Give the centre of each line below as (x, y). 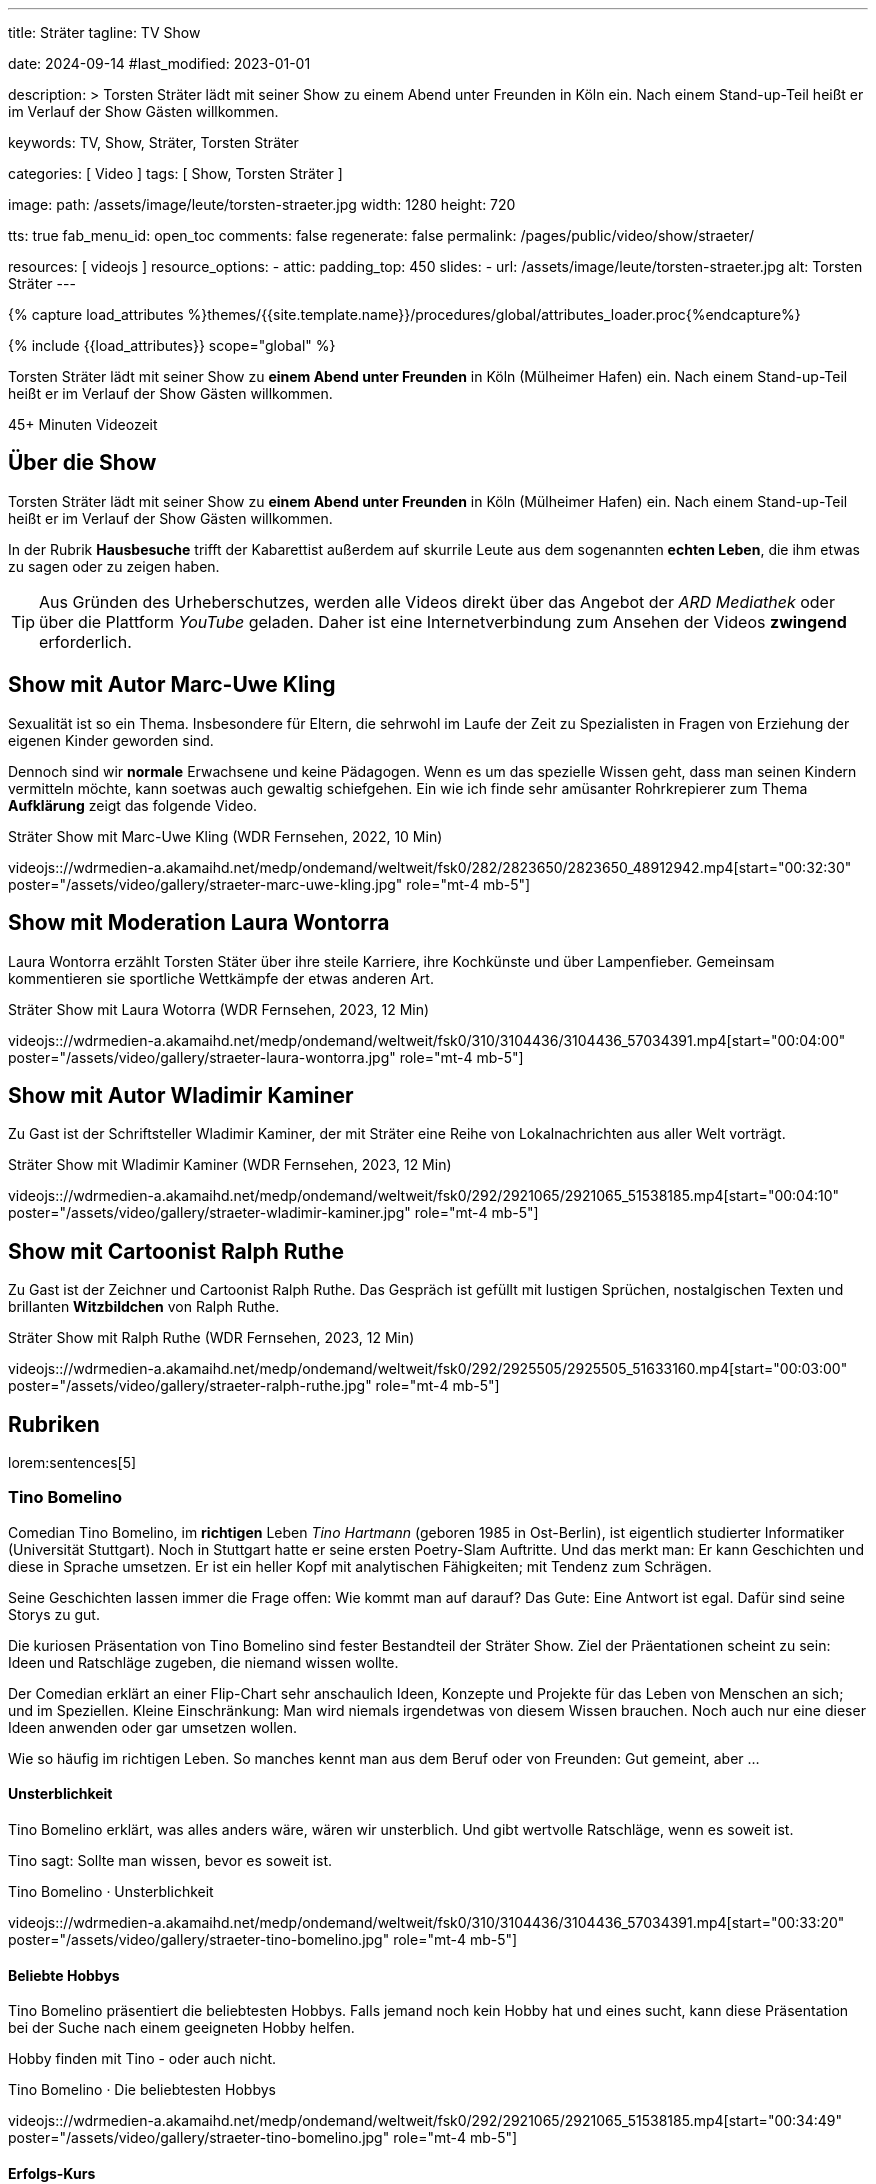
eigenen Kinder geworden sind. (111, 740)
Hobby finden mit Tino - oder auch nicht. (142, 2059)
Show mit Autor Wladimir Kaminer (181, 1095)
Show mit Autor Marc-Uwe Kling (172, 685)
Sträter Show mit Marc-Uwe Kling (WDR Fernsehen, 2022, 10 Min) (225, 836)
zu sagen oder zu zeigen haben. (114, 566)
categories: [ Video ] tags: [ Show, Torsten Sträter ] (175, 173)
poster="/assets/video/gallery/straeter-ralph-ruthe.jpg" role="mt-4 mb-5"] (254, 1386)
